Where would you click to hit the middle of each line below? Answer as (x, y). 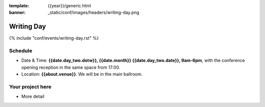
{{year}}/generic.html (69, 6)
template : (19, 6)
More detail (33, 96)
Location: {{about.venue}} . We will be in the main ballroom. (82, 74)
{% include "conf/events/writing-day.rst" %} (54, 38)
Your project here (30, 86)
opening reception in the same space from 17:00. (71, 67)
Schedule (21, 51)
